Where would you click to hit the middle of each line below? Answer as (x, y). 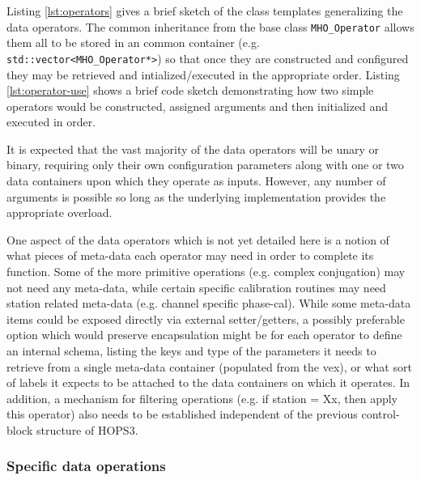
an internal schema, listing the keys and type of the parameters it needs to (191, 350)
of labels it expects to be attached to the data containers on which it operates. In (208, 382)
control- (381, 414)
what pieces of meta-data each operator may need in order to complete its (190, 255)
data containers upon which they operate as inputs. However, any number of (196, 181)
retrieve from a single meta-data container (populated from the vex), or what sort (209, 366)
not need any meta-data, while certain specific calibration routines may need (196, 287)
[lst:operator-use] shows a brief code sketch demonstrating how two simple (190, 90)
